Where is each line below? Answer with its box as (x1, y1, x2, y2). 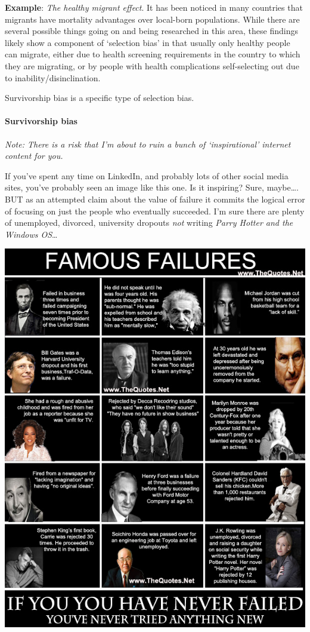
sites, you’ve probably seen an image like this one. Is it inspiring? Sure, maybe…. (5, 181, 299, 194)
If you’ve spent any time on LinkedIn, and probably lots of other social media (5, 169, 289, 182)
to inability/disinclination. (5, 71, 101, 84)
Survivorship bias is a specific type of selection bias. (5, 91, 194, 104)
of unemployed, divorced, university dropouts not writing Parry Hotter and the (5, 216, 293, 229)
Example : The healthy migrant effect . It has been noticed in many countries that (5, 1, 303, 13)
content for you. (5, 149, 63, 162)
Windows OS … (5, 228, 58, 240)
